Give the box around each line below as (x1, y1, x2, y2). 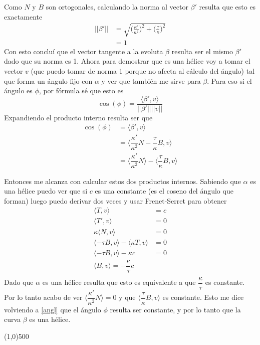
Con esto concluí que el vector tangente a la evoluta (4, 46, 163, 56)
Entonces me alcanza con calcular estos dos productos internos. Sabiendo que (4, 176, 241, 186)
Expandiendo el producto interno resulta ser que (4, 112, 153, 122)
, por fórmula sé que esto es (39, 85, 124, 96)
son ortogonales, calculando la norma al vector (46, 2, 188, 12)
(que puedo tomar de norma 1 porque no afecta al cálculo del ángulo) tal (31, 65, 255, 76)
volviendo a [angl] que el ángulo (4, 304, 101, 314)
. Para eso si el (207, 75, 252, 86)
